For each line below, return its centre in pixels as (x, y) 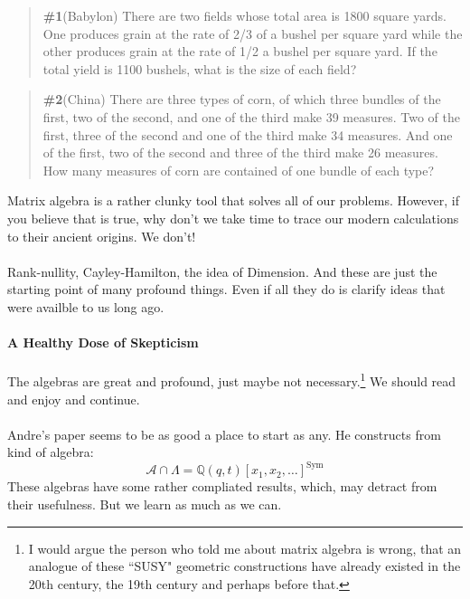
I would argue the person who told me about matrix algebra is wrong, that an (245, 548)
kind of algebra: (51, 452)
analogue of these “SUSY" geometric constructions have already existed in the (244, 566)
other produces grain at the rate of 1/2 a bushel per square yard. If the (240, 51)
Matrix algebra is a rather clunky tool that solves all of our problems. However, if (233, 200)
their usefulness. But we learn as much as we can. (145, 504)
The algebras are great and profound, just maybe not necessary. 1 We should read (232, 380)
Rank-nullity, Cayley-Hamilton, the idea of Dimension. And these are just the (222, 271)
